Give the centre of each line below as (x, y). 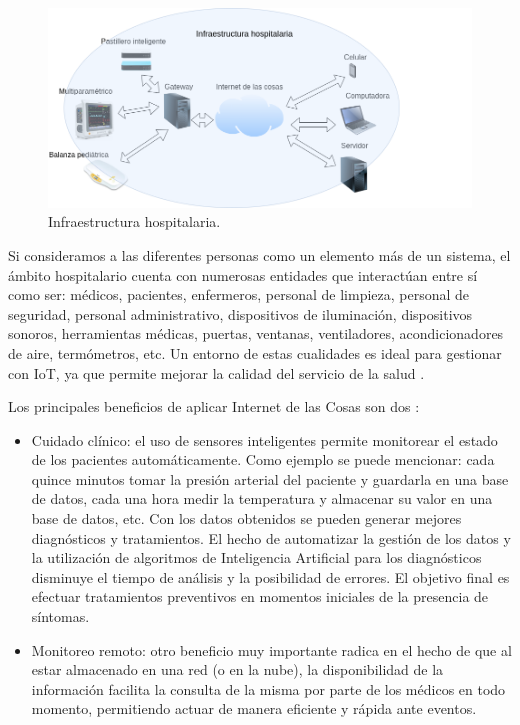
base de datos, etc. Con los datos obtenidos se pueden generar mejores (246, 518)
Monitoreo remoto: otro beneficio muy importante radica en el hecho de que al (271, 649)
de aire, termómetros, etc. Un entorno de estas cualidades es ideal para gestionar (255, 352)
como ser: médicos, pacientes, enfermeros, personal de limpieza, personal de (239, 294)
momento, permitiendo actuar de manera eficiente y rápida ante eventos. (254, 708)
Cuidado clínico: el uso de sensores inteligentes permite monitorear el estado (264, 439)
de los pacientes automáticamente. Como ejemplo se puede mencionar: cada (263, 459)
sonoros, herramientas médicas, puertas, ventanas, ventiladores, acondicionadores (256, 333)
